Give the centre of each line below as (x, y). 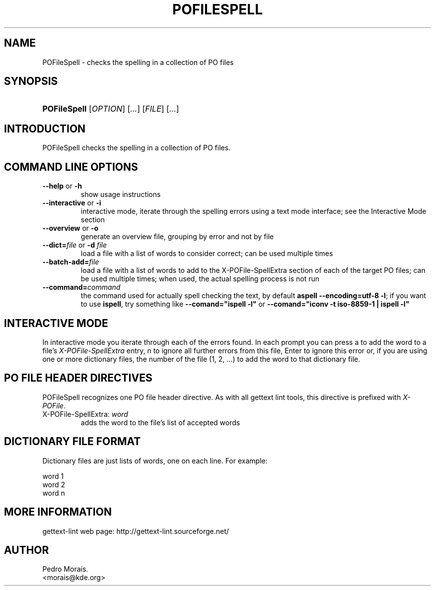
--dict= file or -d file (74, 245)
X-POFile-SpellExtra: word (85, 414)
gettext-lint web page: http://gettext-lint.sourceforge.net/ (136, 531)
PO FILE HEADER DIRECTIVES (78, 378)
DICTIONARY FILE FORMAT (72, 442)
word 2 (54, 484)
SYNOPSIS (31, 81)
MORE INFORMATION (58, 512)
